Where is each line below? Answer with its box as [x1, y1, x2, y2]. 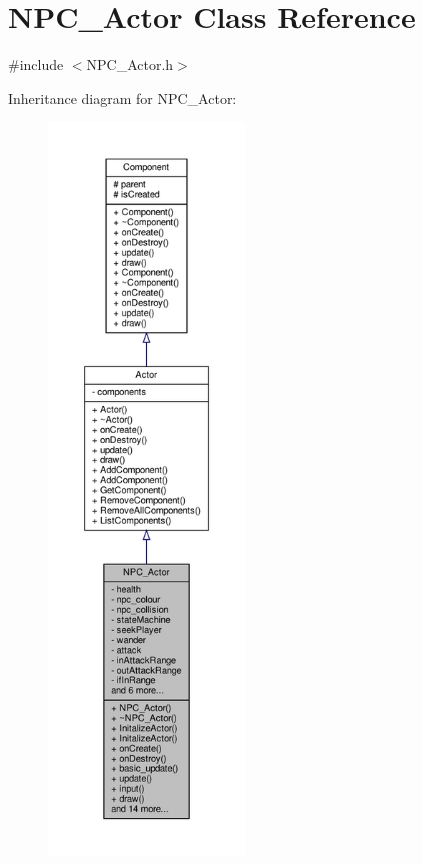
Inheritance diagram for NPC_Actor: [8, 87, 237, 108]
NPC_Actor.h [86, 54, 174, 75]
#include [8, 54, 64, 75]
